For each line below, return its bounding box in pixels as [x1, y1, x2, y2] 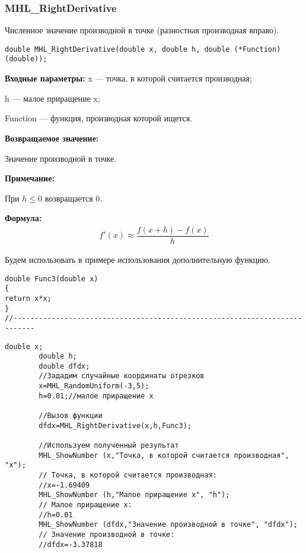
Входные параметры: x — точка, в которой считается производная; [5, 72, 252, 84]
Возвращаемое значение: [5, 131, 99, 144]
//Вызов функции [39, 411, 103, 420]
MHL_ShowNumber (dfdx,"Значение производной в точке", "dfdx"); [39, 520, 298, 529]
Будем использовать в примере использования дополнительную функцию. [5, 253, 270, 265]
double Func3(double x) [5, 274, 98, 283]
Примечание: [5, 172, 55, 184]
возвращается [44, 191, 93, 204]
